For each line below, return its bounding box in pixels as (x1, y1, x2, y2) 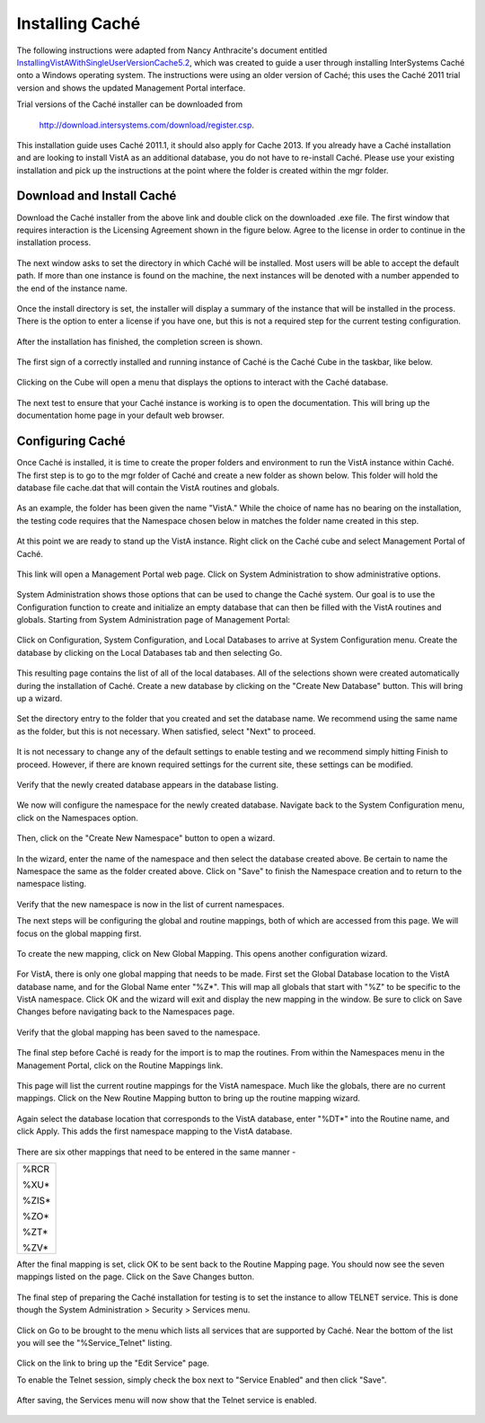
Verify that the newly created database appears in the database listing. (16, 779, 278, 790)
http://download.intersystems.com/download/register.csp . (39, 119, 255, 130)
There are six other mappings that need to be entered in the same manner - (16, 1146, 296, 1157)
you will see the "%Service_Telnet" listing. (16, 1337, 172, 1348)
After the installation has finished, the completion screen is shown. (16, 336, 263, 347)
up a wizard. (16, 693, 63, 704)
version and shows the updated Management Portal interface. (16, 82, 246, 93)
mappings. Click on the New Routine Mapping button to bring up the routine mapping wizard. (16, 1092, 361, 1104)
